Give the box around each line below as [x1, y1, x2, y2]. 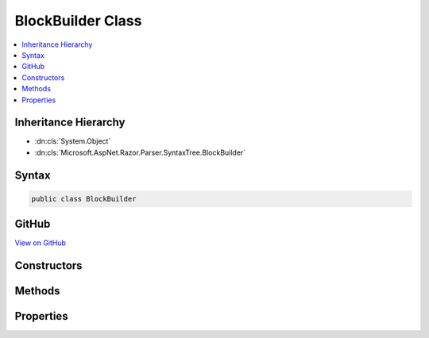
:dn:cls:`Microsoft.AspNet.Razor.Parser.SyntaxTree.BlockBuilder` [34, 148, 246, 157]
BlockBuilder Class [14, 12, 142, 29]
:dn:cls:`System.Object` [34, 136, 111, 146]
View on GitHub [14, 238, 67, 248]
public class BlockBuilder [31, 194, 137, 203]
